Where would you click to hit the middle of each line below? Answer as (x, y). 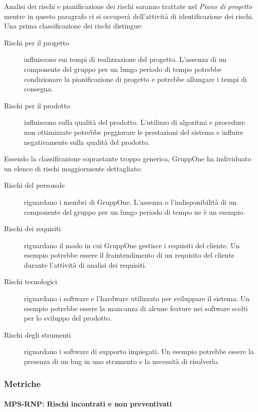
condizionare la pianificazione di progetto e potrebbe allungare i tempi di (135, 79)
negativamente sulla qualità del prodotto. (87, 142)
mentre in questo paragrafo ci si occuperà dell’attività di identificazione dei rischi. (129, 16)
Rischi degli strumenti (38, 334)
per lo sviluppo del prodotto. (68, 318)
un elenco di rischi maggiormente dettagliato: (73, 168)
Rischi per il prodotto (37, 105)
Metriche (22, 383)
